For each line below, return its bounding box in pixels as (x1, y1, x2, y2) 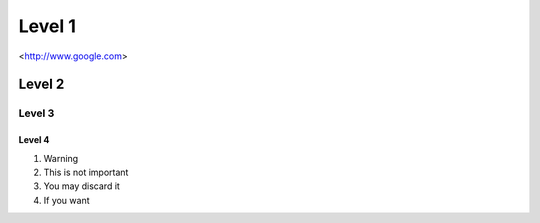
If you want (43, 194, 90, 206)
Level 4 (18, 134, 50, 146)
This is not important (43, 166, 129, 178)
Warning (43, 152, 79, 164)
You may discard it (43, 180, 120, 192)
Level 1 (18, 15, 77, 37)
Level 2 (18, 76, 65, 93)
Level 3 (18, 106, 55, 120)
